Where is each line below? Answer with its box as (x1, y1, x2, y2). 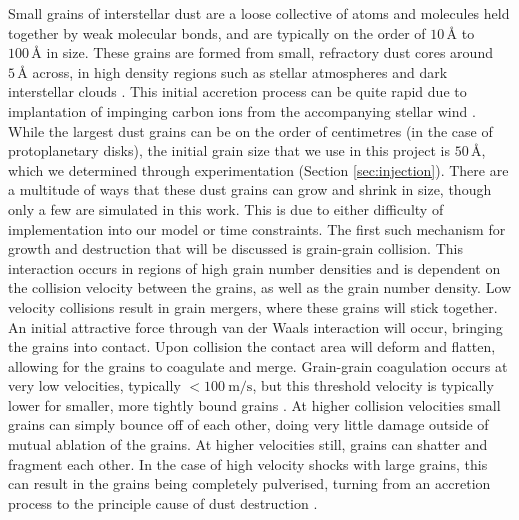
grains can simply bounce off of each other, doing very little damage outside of (8, 414, 489, 435)
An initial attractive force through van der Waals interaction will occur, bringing (8, 316, 503, 337)
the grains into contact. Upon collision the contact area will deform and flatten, (8, 336, 496, 357)
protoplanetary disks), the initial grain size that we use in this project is (8, 140, 451, 161)
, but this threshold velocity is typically (252, 375, 494, 396)
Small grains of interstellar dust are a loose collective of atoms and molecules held (8, 3, 510, 23)
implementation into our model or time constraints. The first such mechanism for (8, 218, 506, 239)
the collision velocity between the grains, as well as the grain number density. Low (8, 277, 512, 298)
